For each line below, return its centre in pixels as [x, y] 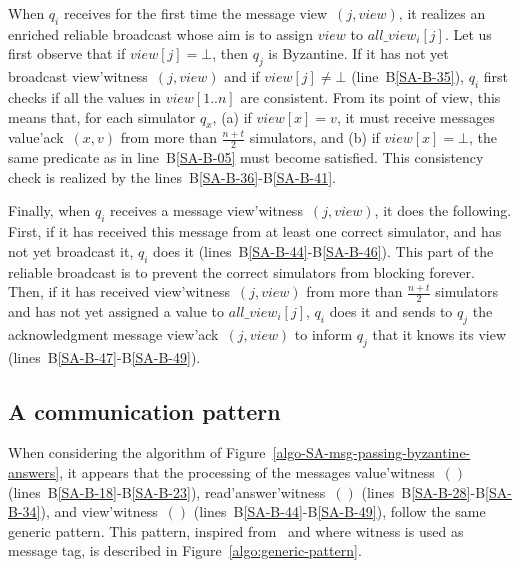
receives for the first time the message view [195, 13]
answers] [34, 471]
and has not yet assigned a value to [116, 311]
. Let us [468, 33]
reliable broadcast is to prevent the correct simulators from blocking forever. [241, 271]
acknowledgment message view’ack [113, 333]
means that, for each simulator [102, 116]
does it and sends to [391, 311]
